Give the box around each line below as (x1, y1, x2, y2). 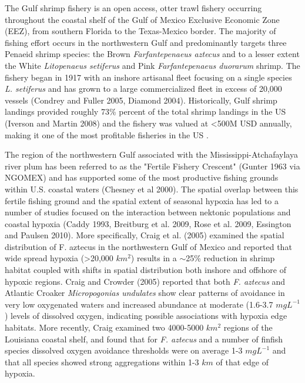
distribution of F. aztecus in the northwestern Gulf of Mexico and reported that (5, 240, 292, 252)
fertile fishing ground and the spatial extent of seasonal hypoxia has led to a (5, 194, 279, 207)
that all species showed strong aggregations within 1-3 (5, 355, 199, 368)
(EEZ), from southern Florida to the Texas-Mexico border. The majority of (5, 25, 276, 37)
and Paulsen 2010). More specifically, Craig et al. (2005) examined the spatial (5, 229, 284, 241)
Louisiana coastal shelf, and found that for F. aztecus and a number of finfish (5, 332, 283, 345)
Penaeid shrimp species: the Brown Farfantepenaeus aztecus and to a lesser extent (5, 48, 300, 60)
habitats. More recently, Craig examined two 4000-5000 (5, 321, 204, 334)
